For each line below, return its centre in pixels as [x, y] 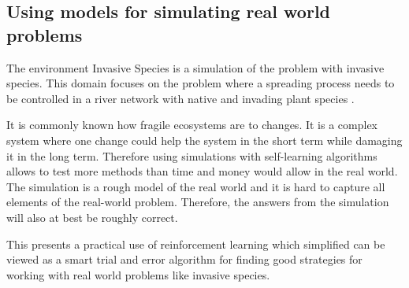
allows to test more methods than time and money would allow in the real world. [202, 171]
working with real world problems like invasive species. [138, 274]
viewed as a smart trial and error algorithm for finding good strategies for [184, 259]
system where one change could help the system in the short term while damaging [204, 140]
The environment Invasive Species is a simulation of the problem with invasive [195, 67]
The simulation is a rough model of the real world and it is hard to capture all [196, 186]
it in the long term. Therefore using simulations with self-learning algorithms [192, 155]
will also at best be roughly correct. [92, 217]
